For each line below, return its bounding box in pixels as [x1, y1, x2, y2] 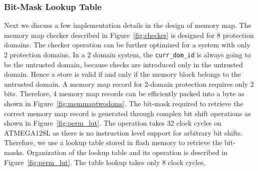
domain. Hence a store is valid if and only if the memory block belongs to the [4, 69, 241, 79]
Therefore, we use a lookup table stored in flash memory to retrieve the [4, 137, 223, 148]
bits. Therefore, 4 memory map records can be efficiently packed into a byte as [4, 88, 245, 99]
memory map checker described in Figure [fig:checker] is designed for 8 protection [4, 29, 254, 40]
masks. [4, 147, 24, 157]
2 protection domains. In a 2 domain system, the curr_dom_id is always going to [4, 49, 251, 59]
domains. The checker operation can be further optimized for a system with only [4, 39, 251, 50]
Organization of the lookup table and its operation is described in [26, 147, 228, 157]
